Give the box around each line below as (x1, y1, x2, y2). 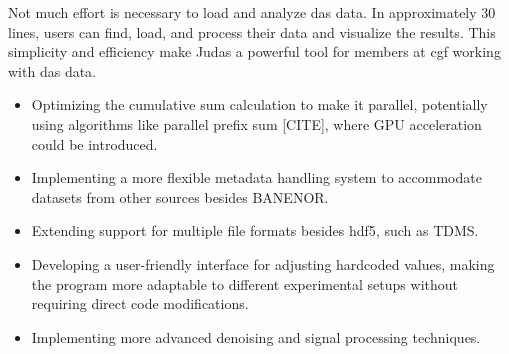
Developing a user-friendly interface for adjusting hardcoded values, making (31, 253, 495, 274)
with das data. (8, 60, 97, 81)
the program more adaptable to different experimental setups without (31, 273, 458, 294)
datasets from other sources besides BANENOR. (31, 186, 329, 207)
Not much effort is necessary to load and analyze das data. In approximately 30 (8, 2, 496, 22)
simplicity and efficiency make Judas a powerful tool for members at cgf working (8, 41, 501, 62)
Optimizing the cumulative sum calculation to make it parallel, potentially (31, 94, 488, 115)
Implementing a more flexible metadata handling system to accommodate (31, 167, 482, 188)
